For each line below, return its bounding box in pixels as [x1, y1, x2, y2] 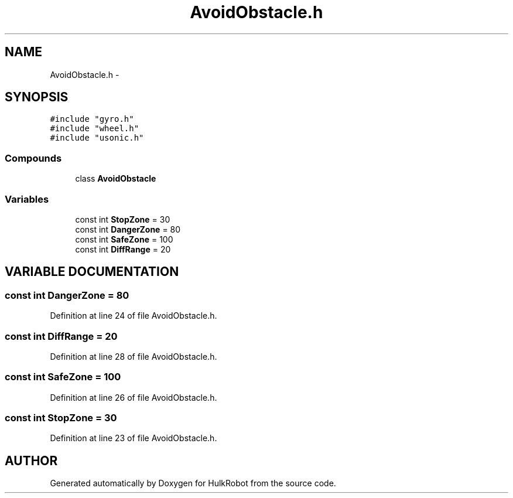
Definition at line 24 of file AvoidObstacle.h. [50, 311, 217, 321]
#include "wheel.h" [50, 124, 139, 134]
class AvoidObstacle [75, 173, 156, 184]
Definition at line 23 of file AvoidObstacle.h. [50, 433, 217, 444]
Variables [5, 193, 49, 205]
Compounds [5, 152, 62, 164]
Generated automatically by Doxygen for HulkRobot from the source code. [50, 478, 336, 489]
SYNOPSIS [5, 90, 69, 105]
